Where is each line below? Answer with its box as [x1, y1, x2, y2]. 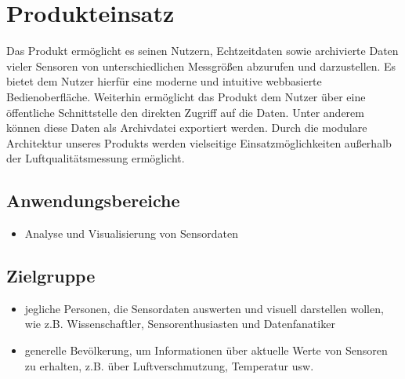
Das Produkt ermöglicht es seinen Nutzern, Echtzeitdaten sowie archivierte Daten [6, 42, 399, 59]
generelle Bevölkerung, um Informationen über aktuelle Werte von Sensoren [24, 342, 388, 359]
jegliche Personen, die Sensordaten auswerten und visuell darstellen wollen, [24, 300, 384, 316]
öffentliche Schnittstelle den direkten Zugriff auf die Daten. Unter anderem [6, 104, 364, 120]
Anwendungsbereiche [6, 188, 180, 213]
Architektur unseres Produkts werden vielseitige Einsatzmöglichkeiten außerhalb [6, 134, 392, 151]
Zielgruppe [6, 264, 96, 288]
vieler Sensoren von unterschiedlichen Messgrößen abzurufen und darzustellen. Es [6, 57, 396, 74]
